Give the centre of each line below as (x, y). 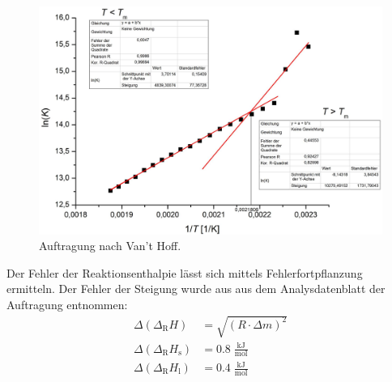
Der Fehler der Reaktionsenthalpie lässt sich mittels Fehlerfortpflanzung (185, 272)
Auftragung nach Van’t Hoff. (110, 246)
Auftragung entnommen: (67, 304)
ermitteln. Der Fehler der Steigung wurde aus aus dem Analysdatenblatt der (196, 289)
